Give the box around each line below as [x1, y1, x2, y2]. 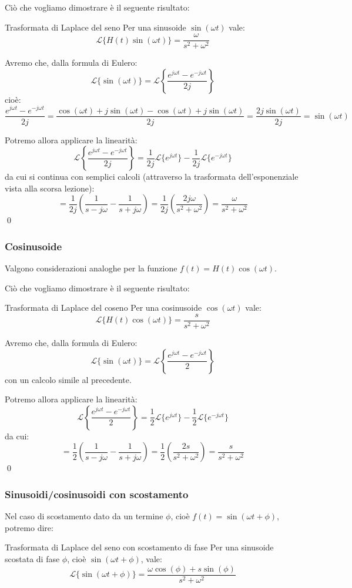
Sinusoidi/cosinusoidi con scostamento [5, 486, 189, 501]
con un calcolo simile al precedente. [5, 373, 132, 385]
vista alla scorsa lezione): [5, 182, 95, 194]
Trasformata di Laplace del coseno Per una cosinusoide [5, 301, 202, 314]
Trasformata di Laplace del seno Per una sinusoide [5, 21, 186, 33]
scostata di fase [5, 552, 60, 565]
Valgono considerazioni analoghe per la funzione [5, 262, 177, 274]
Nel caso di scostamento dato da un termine [5, 510, 163, 522]
